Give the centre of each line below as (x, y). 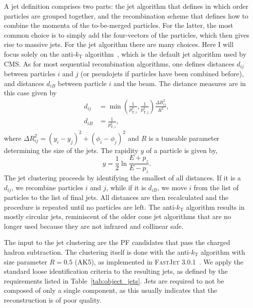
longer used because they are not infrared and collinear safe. (94, 226)
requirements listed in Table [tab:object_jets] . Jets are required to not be (114, 280)
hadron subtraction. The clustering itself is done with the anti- (97, 252)
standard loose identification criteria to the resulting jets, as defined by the (116, 271)
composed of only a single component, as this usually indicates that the (111, 290)
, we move (172, 187)
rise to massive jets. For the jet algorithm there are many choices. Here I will (119, 44)
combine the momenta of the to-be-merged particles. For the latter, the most (119, 25)
